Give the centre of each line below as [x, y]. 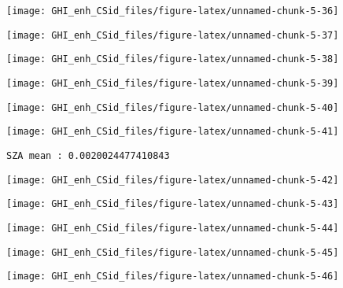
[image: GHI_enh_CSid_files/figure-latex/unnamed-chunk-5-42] [173, 180]
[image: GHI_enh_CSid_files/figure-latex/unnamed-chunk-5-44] [173, 228]
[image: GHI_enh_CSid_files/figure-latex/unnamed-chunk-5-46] [173, 277]
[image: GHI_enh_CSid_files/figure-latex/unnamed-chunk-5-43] [173, 204]
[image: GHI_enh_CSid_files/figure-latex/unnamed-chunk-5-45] [173, 252]
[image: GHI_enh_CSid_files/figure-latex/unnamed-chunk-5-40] [173, 107]
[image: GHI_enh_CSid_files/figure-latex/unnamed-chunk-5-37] [173, 35]
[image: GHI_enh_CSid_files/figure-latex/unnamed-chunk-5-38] [173, 59]
